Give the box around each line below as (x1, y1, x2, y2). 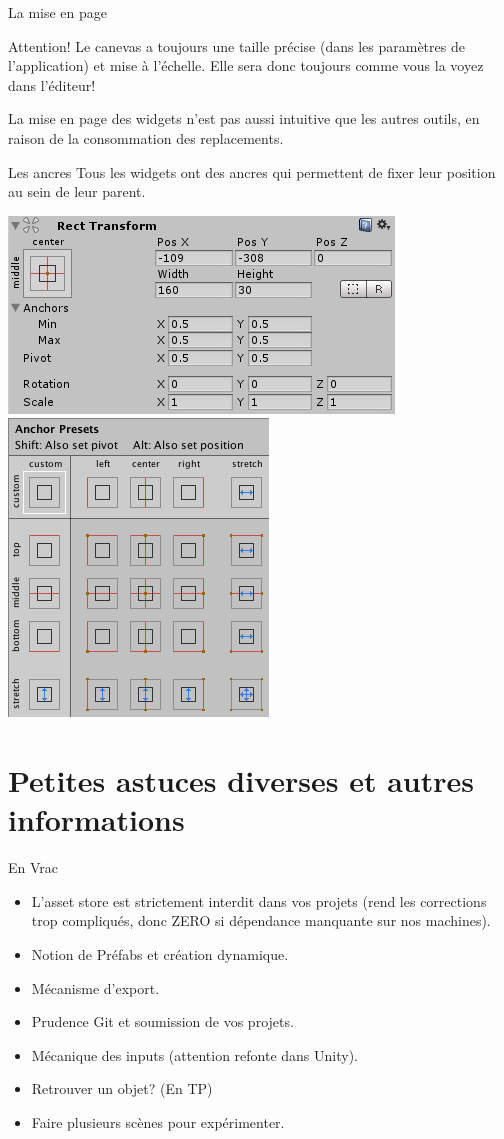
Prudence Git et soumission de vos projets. (31, 1011, 294, 1032)
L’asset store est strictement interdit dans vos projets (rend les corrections (31, 890, 487, 911)
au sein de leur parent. (8, 181, 146, 202)
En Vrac (8, 857, 59, 878)
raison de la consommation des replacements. (8, 127, 284, 148)
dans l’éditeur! (8, 74, 96, 95)
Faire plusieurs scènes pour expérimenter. (31, 1112, 285, 1132)
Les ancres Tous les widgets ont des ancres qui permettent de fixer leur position (8, 161, 496, 182)
